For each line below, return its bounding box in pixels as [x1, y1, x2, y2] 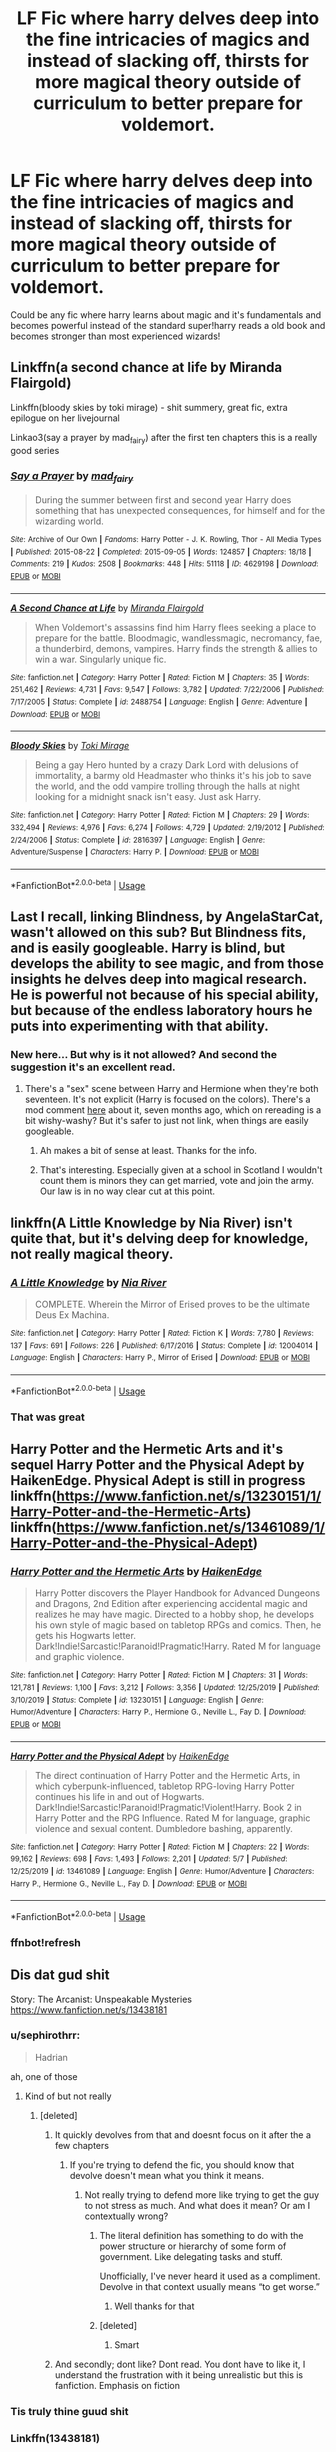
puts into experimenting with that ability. [10, 1018, 269, 1035]
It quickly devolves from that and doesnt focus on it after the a [54, 2128, 312, 2141]
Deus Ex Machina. [34, 1309, 110, 1321]
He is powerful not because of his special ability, [10, 987, 319, 1004]
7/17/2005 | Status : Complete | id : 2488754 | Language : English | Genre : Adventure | [10, 697, 308, 707]
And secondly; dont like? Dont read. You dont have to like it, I [54, 2358, 306, 2370]
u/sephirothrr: [10, 2028, 81, 2042]
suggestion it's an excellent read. [10, 1060, 176, 1074]
